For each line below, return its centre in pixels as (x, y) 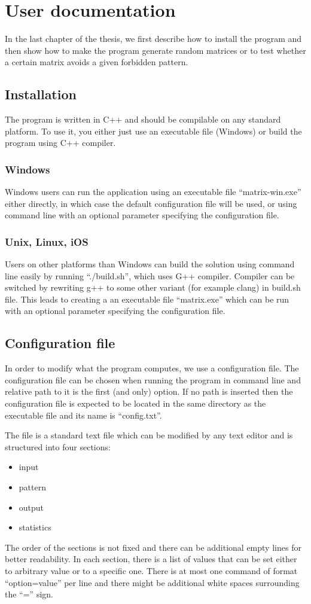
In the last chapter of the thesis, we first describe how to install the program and (153, 39)
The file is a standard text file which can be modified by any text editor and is (149, 435)
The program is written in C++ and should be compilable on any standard (143, 119)
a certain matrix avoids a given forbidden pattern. (97, 62)
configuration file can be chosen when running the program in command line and (153, 379)
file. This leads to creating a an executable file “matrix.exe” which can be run (147, 299)
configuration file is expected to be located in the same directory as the (135, 403)
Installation (41, 94)
